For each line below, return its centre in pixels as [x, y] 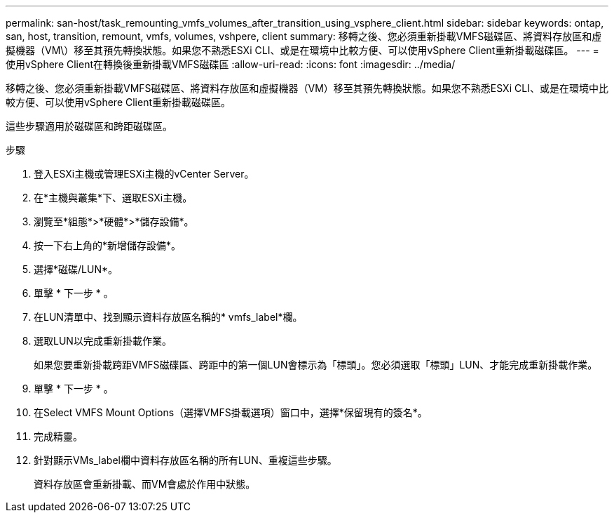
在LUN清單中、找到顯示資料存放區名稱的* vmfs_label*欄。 [168, 317]
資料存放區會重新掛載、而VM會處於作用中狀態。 [145, 484]
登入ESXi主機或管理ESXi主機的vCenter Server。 [144, 174]
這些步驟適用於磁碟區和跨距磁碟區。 [89, 126]
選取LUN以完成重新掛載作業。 [103, 341]
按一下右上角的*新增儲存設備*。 [108, 245]
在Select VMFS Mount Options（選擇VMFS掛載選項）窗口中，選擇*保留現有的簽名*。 [231, 412]
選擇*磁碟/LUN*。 [76, 269]
